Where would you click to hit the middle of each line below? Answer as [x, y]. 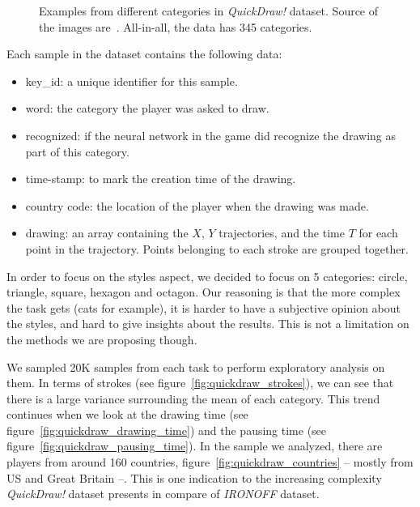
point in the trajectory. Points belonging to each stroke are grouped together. [217, 248]
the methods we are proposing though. [102, 339]
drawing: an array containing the [107, 233]
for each [378, 233]
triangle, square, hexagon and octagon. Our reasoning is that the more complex [204, 292]
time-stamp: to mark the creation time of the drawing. [161, 179]
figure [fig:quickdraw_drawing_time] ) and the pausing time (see [167, 430]
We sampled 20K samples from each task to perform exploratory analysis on [196, 366]
